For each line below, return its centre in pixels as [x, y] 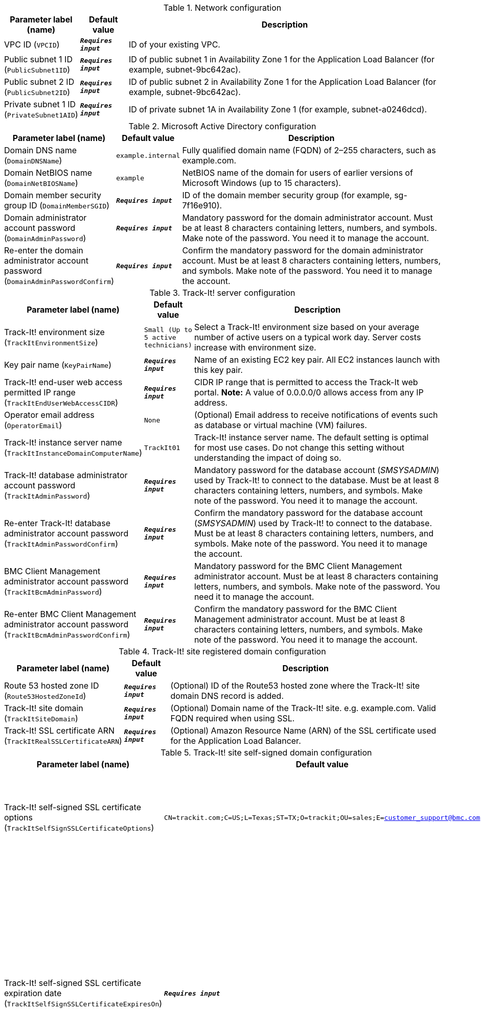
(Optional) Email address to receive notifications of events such [316, 415]
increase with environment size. [255, 347]
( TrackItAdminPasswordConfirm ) [61, 544]
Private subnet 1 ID [40, 104]
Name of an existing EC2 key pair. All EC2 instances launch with [317, 360]
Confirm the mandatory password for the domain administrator [303, 250]
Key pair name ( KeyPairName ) [58, 365]
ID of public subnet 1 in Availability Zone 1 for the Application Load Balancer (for [281, 59]
